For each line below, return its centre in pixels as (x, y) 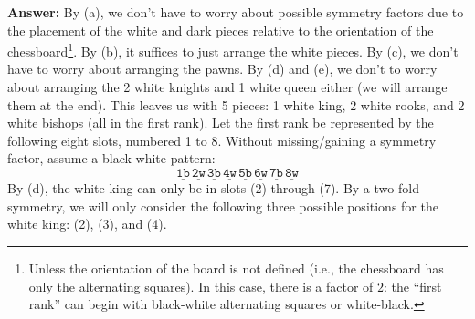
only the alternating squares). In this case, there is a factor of (201, 286)
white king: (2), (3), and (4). (87, 224)
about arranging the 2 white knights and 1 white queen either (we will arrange (227, 87)
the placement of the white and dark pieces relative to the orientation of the (221, 30)
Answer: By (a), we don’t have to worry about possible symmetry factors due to (236, 12)
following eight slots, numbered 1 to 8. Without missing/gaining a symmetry (222, 140)
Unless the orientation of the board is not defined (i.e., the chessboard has (236, 268)
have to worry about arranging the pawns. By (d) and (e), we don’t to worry (222, 69)
